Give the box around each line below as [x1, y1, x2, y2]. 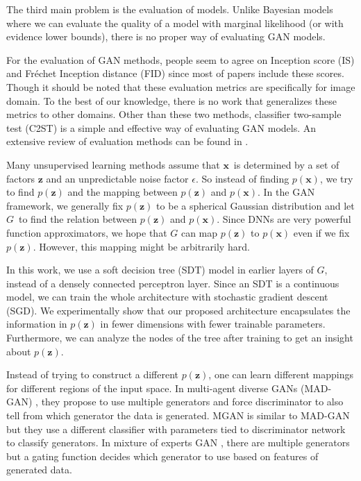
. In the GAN [258, 185, 315, 199]
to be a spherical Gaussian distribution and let [156, 198, 355, 212]
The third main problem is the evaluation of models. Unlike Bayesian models [6, 2, 333, 16]
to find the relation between [19, 212, 137, 226]
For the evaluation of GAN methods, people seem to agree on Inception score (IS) [6, 52, 355, 67]
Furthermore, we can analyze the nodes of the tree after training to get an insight [6, 330, 353, 345]
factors [6, 171, 35, 185]
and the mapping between [67, 185, 178, 199]
